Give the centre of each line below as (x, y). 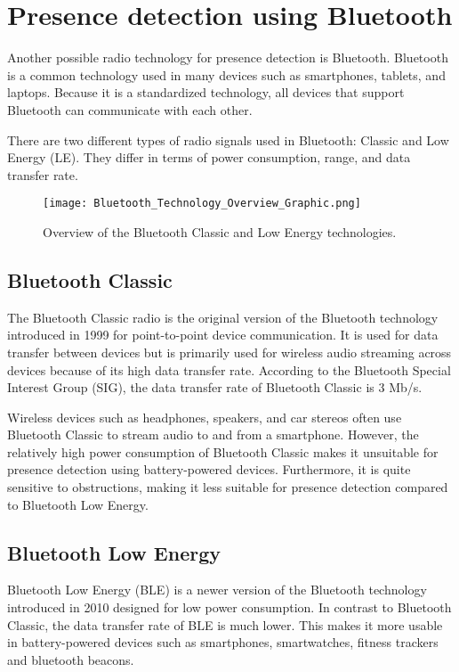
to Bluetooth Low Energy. (78, 504)
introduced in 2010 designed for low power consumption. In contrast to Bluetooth (229, 607)
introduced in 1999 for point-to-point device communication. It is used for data (223, 335)
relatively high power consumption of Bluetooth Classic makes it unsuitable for (223, 451)
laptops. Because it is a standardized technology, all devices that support (206, 92)
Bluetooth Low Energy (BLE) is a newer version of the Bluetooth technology (217, 590)
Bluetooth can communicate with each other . (130, 109)
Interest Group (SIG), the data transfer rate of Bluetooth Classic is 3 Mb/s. (215, 387)
